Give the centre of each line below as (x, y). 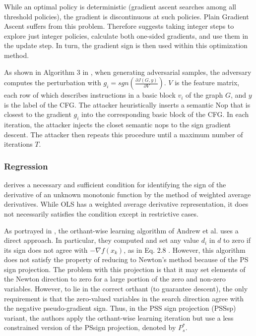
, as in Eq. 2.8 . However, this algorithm (185, 250)
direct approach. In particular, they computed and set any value (102, 240)
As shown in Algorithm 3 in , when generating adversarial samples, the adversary (128, 72)
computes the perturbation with (53, 83)
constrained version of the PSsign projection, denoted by (90, 327)
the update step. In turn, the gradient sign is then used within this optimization (126, 45)
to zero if (237, 240)
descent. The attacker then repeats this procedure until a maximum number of (124, 134)
